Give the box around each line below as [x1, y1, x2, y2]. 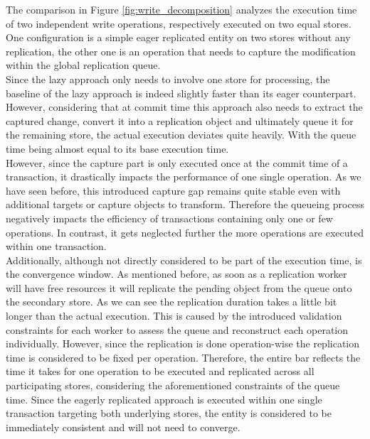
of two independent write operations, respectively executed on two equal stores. [6, 16, 351, 31]
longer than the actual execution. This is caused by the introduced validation [6, 308, 342, 323]
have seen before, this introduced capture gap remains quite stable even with [6, 183, 341, 197]
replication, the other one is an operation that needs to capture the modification [6, 43, 356, 58]
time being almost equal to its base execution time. [6, 141, 229, 156]
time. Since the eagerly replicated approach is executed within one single [6, 391, 322, 406]
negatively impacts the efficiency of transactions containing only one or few [6, 210, 333, 225]
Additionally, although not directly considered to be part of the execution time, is [6, 252, 362, 267]
